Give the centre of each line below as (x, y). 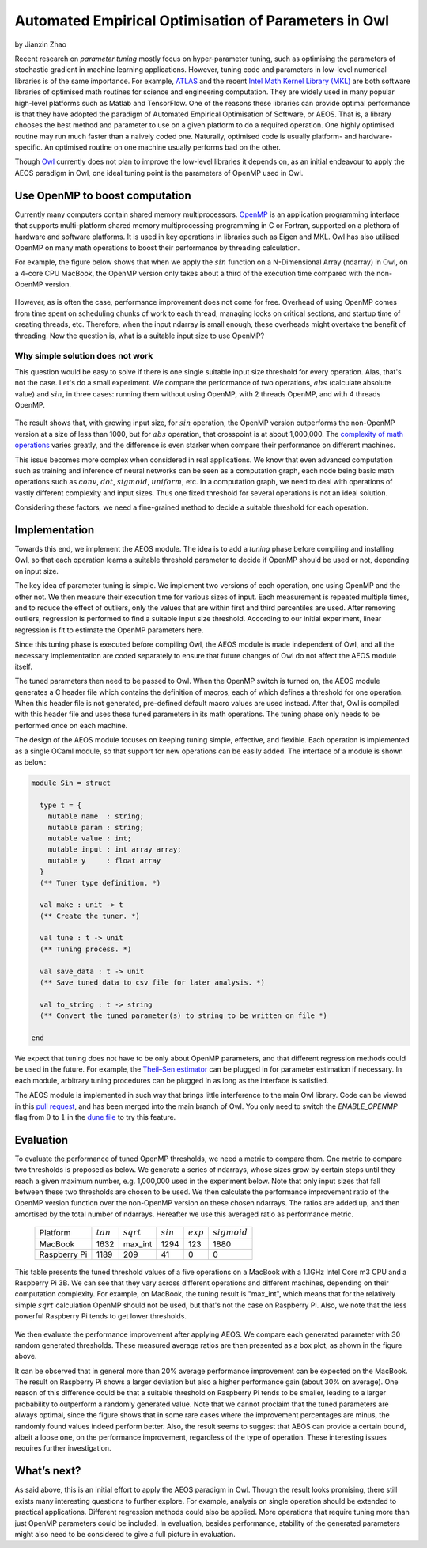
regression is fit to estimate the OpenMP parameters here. (109, 630)
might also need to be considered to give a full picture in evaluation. (125, 1534)
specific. (29, 147)
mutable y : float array (104, 860)
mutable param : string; (96, 827)
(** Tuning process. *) (86, 949)
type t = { (61, 805)
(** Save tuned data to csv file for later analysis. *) (152, 983)
